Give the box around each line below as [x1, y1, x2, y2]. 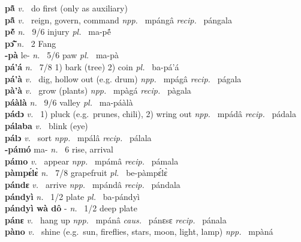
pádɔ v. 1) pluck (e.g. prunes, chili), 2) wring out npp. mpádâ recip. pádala [5, 107, 297, 120]
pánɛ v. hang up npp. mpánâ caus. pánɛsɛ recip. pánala [5, 213, 227, 226]
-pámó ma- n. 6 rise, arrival [5, 143, 113, 156]
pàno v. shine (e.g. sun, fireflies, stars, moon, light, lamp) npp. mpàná [5, 225, 273, 238]
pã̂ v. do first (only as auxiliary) [5, 2, 128, 14]
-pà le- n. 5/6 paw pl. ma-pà [5, 49, 119, 61]
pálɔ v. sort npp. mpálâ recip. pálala [5, 131, 152, 144]
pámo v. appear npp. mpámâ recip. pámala [5, 154, 179, 167]
